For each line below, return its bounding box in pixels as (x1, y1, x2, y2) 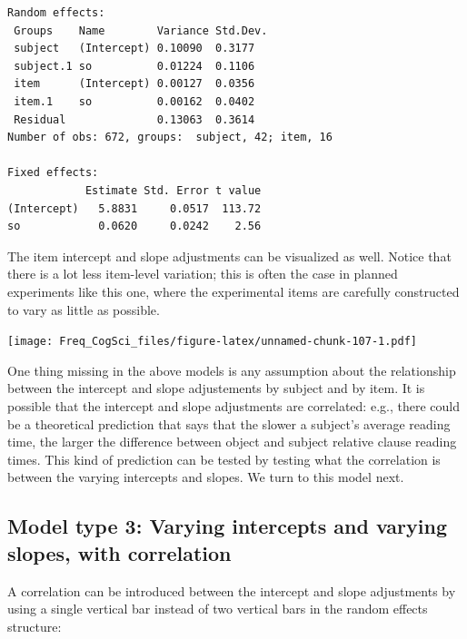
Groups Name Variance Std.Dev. (14, 24, 268, 37)
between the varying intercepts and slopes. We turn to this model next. (7, 467, 404, 487)
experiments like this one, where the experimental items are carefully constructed (7, 281, 460, 300)
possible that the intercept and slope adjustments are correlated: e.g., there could (7, 396, 460, 415)
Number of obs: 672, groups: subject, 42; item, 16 (7, 131, 333, 144)
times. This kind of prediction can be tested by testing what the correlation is (7, 449, 441, 468)
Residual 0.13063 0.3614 (14, 113, 255, 126)
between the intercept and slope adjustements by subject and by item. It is (7, 378, 425, 398)
